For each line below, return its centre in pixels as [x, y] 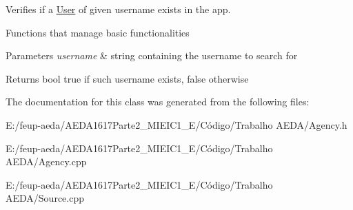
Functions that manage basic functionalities [98, 32]
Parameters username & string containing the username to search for [152, 55]
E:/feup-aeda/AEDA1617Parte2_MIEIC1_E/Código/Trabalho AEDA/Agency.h [176, 124]
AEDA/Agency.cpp [46, 161]
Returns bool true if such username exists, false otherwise [127, 78]
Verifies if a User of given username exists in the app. [118, 9]
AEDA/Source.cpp [45, 198]
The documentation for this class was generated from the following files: [158, 102]
